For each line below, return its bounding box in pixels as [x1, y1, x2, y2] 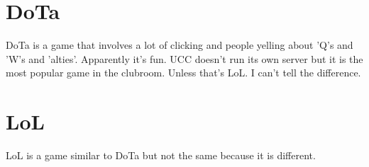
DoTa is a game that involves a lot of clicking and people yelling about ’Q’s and [6, 38, 353, 52]
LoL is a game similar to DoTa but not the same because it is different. [6, 148, 316, 163]
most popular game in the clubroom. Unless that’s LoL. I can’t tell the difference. [6, 65, 361, 80]
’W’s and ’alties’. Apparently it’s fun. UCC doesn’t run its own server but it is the [6, 51, 363, 66]
